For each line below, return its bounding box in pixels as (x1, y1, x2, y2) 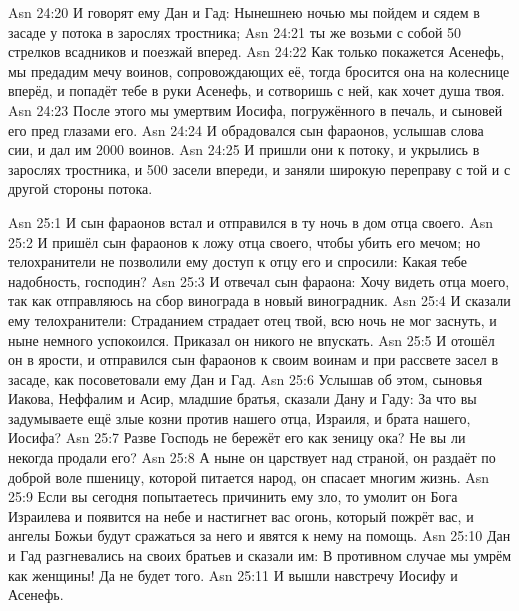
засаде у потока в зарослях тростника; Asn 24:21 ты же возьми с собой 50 (8, 21, 462, 42)
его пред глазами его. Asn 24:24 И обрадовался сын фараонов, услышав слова (8, 119, 484, 140)
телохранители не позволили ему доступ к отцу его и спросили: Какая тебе (8, 251, 468, 272)
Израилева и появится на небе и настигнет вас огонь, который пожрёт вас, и (8, 505, 474, 526)
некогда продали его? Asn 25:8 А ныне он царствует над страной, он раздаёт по (8, 447, 496, 468)
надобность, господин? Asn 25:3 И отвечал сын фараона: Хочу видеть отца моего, (8, 270, 510, 291)
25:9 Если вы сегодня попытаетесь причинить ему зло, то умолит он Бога (8, 486, 458, 507)
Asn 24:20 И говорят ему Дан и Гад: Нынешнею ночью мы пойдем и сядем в (8, 2, 480, 22)
